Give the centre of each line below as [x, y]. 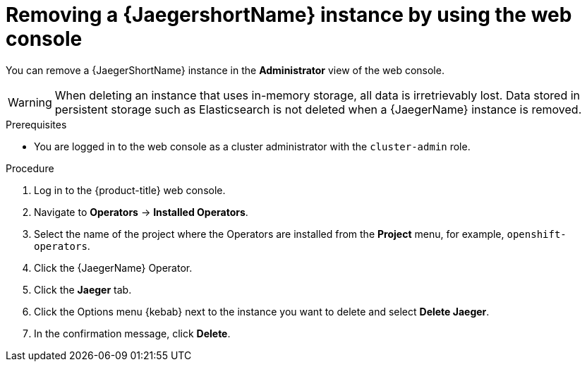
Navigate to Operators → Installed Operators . [141, 212]
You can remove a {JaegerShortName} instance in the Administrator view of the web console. [225, 70]
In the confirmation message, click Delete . [132, 333]
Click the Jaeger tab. [83, 289]
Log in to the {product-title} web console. [130, 190]
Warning [30, 102]
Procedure [30, 168]
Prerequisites [36, 124]
